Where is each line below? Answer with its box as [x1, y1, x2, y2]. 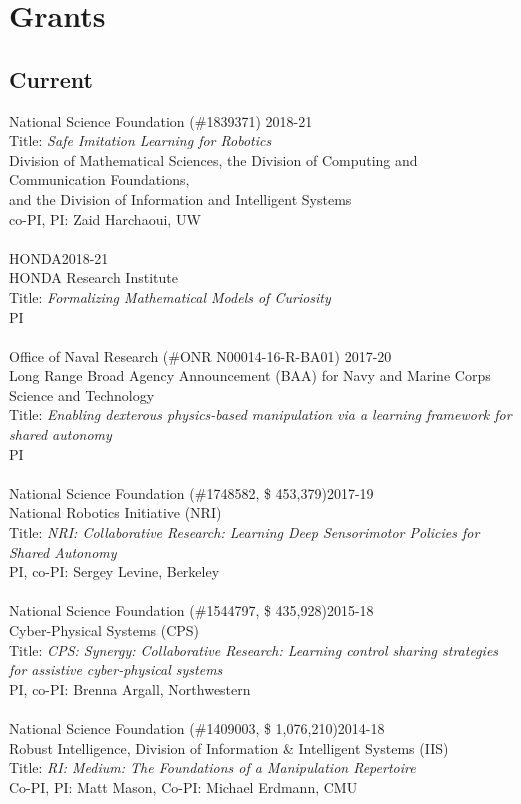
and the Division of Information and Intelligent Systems [9, 188, 352, 209]
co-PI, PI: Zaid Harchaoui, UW [9, 208, 201, 229]
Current [9, 63, 93, 94]
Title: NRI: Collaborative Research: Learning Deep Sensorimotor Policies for [9, 522, 480, 543]
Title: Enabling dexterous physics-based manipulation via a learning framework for [9, 404, 512, 425]
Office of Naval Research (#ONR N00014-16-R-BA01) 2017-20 [9, 345, 392, 366]
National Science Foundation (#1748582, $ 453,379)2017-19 [9, 482, 374, 503]
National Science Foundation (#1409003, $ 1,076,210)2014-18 [9, 717, 385, 738]
